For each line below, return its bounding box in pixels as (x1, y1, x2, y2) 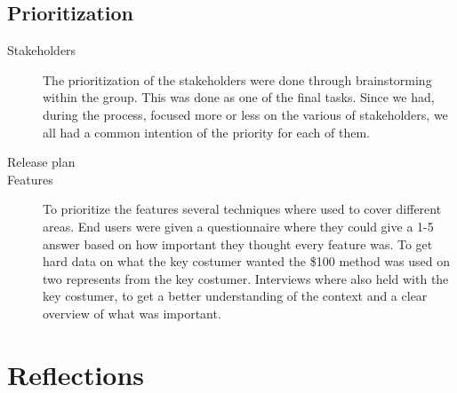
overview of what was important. (43, 303, 221, 322)
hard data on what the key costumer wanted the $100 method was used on (43, 252, 450, 271)
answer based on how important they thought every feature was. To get (43, 234, 433, 253)
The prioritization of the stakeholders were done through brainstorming (43, 70, 432, 89)
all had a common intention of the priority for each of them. (43, 122, 371, 141)
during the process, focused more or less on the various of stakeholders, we (43, 105, 448, 123)
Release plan (7, 153, 76, 171)
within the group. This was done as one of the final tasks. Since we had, (43, 88, 435, 106)
